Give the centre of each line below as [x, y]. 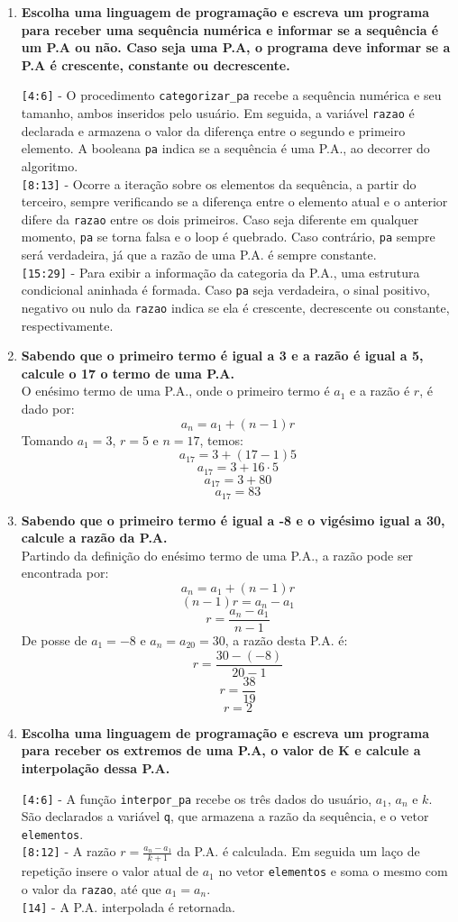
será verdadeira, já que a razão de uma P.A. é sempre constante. [199, 255]
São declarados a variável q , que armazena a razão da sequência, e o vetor [225, 816]
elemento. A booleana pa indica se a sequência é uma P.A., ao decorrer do [225, 148]
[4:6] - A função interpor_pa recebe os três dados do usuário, [197, 798]
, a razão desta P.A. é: [286, 640]
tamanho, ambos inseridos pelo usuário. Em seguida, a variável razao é [218, 113]
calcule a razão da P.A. [94, 538]
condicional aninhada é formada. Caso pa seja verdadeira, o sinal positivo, [225, 290]
